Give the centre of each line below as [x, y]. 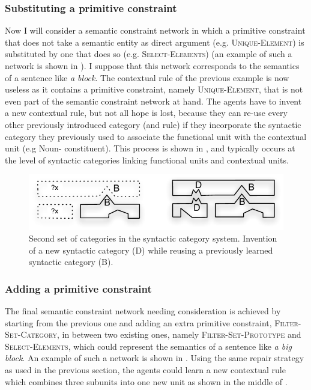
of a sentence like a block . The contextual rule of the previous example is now [147, 77]
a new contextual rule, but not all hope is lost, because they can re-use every [146, 113]
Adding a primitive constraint [78, 288]
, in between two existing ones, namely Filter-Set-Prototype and [179, 334]
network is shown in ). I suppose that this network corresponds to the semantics [152, 66]
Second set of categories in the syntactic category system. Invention [153, 238]
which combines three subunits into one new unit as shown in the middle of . [146, 381]
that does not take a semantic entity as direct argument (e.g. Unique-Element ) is [155, 42]
